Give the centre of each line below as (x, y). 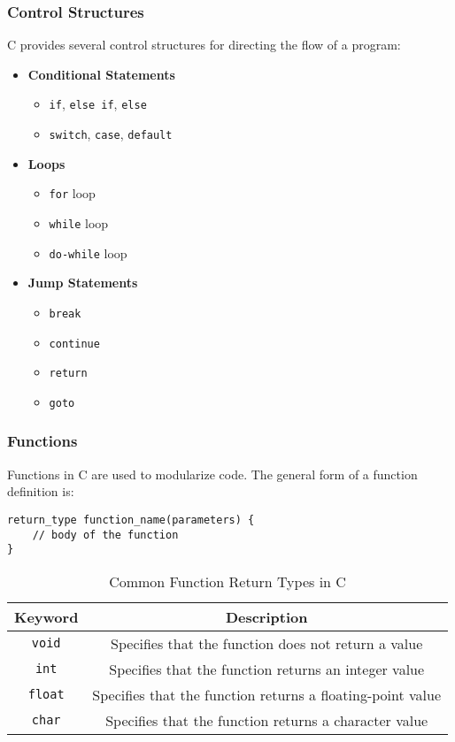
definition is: (41, 491)
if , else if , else (98, 104)
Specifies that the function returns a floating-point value (267, 694)
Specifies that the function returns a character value (267, 720)
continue (74, 344)
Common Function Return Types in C (227, 581)
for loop (72, 193)
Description (266, 616)
